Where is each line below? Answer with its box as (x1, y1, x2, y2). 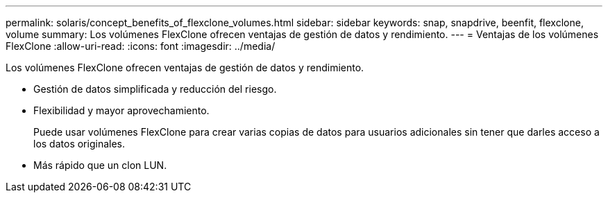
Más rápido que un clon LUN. (33, 159, 167, 171)
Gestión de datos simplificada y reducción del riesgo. (33, 83, 277, 95)
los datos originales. (33, 138, 125, 150)
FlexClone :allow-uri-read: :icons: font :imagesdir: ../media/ (6, 40, 276, 52)
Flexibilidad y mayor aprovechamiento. (33, 105, 210, 116)
